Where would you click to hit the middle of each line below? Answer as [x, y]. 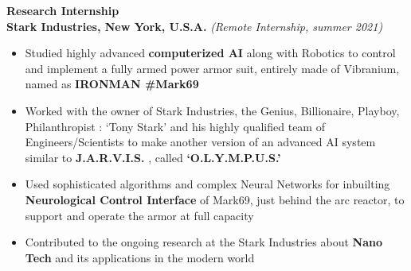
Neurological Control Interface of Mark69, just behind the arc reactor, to [215, 199]
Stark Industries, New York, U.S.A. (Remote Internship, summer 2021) [195, 26]
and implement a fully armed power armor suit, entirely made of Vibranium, [212, 68]
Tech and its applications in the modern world [140, 257]
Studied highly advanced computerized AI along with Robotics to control [210, 53]
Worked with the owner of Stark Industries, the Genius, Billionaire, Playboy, [212, 110]
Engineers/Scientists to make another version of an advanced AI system [200, 142]
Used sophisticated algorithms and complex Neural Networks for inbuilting [207, 184]
